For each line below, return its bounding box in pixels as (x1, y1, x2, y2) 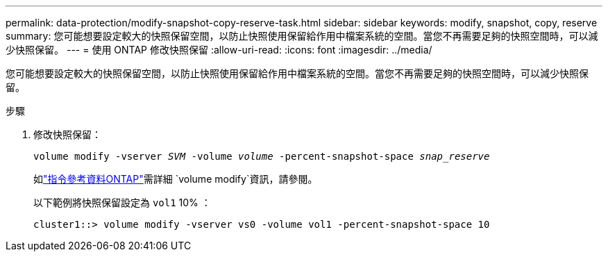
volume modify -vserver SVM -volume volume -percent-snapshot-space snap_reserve (33, 151, 490, 162)
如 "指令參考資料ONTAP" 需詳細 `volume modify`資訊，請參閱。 (33, 173, 318, 185)
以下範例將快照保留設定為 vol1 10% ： (33, 197, 211, 208)
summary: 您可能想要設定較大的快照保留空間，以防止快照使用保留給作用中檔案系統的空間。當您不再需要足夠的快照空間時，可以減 (6, 30, 598, 42)
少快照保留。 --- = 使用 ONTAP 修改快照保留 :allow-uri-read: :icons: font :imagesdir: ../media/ (6, 44, 432, 56)
